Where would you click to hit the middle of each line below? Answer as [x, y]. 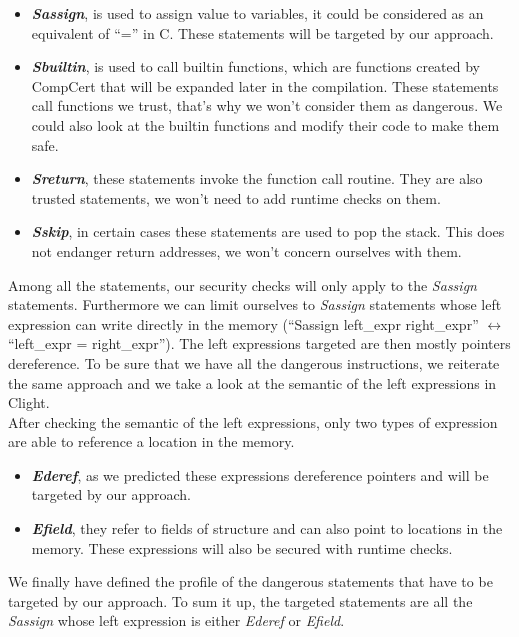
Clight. [29, 402]
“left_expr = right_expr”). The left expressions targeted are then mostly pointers [259, 343]
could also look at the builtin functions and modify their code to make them [265, 124]
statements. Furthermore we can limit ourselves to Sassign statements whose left [255, 304]
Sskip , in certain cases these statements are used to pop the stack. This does [268, 231]
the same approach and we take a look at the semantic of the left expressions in [252, 382]
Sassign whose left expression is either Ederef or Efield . [176, 620]
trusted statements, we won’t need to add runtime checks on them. [236, 197]
